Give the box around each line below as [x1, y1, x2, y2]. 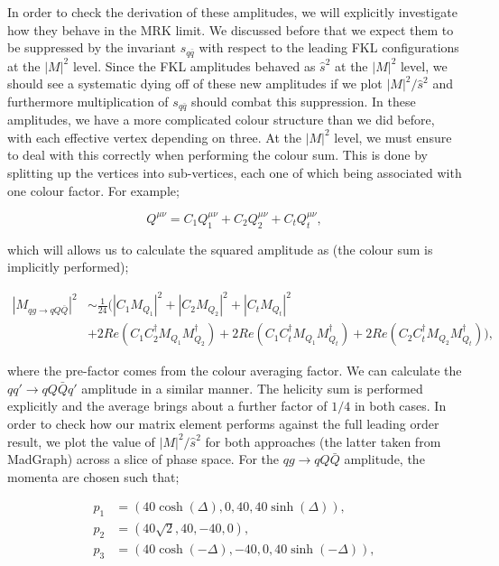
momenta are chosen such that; [7, 467, 180, 486]
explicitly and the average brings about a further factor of [7, 396, 328, 415]
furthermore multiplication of [7, 91, 169, 110]
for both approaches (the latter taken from [205, 431, 441, 450]
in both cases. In [354, 396, 447, 415]
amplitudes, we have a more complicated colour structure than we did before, [7, 110, 435, 129]
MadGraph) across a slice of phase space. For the [7, 450, 279, 469]
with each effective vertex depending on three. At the [7, 127, 301, 146]
